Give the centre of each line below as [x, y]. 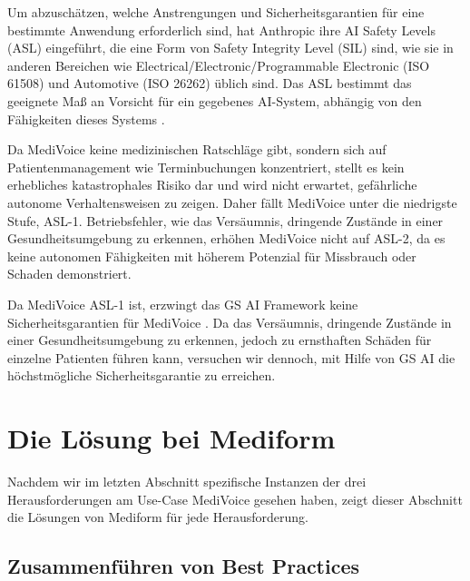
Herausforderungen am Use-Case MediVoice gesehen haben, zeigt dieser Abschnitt [235, 499]
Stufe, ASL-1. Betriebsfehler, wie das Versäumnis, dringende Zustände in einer [225, 220]
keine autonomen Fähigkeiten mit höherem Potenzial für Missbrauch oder [212, 256]
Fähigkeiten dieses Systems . [86, 118]
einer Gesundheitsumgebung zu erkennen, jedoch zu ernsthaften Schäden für [220, 340]
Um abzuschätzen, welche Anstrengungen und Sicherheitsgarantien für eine [216, 12]
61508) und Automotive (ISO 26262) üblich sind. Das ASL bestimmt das [210, 83]
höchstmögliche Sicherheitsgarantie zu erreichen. [142, 375]
